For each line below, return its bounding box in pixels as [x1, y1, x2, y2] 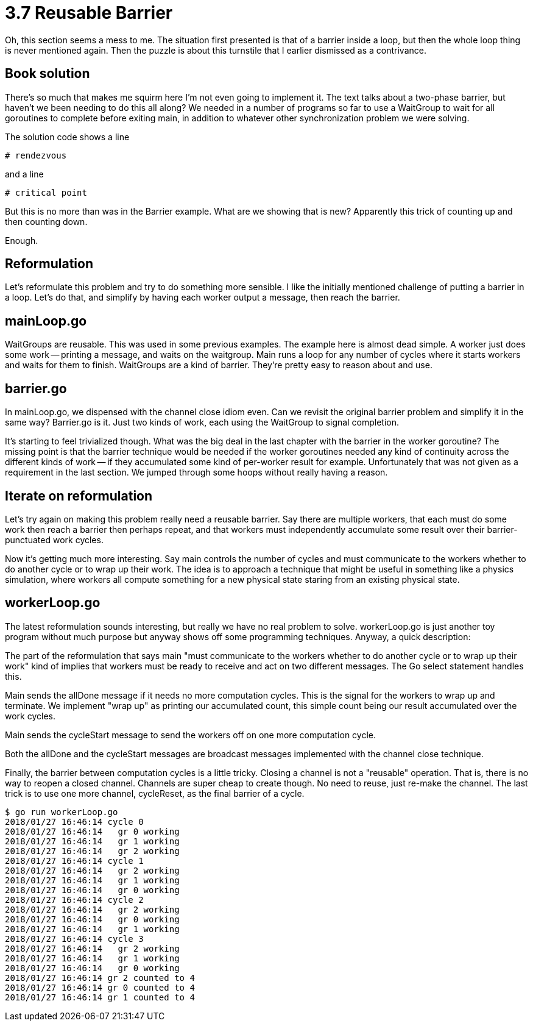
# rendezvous [5, 150, 67, 160]
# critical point [5, 187, 87, 198]
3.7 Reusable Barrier [5, 2, 173, 23]
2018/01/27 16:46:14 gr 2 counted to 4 [5, 972, 195, 983]
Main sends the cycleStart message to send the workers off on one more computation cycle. [5, 729, 376, 740]
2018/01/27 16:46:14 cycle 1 [5, 855, 144, 866]
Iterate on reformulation [5, 488, 153, 504]
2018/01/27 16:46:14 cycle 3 [5, 933, 144, 944]
